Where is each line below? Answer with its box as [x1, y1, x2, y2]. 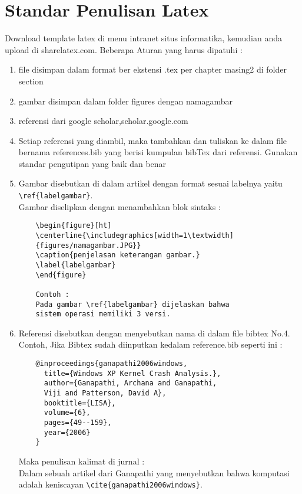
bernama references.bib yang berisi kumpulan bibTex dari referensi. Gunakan [18, 146, 298, 158]
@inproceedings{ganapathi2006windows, [35, 359, 188, 368]
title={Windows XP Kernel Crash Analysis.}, [44, 369, 221, 378]
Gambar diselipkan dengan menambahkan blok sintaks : [18, 200, 221, 212]
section [18, 74, 44, 87]
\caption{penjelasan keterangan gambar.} [35, 251, 200, 260]
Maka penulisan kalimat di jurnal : [18, 454, 145, 467]
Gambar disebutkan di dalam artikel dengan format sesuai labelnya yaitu [18, 177, 283, 189]
